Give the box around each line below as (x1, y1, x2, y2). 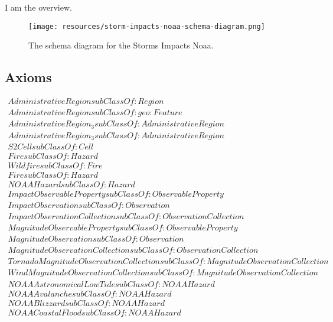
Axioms (5, 68, 52, 86)
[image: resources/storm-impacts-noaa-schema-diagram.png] (28, 22, 265, 31)
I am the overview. (5, 1, 72, 13)
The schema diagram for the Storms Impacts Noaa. (28, 39, 214, 51)
